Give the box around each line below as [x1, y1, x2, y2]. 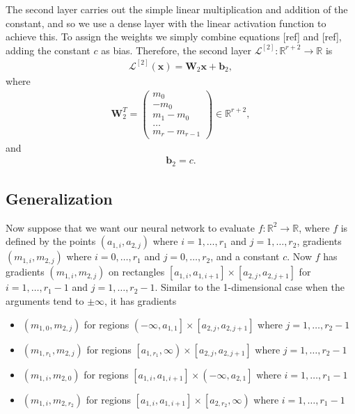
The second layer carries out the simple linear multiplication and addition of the [6, 2, 348, 16]
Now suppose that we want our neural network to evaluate [6, 220, 255, 234]
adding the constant [6, 42, 90, 57]
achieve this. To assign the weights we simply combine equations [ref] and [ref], [6, 29, 342, 44]
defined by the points [6, 234, 96, 248]
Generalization [6, 187, 113, 209]
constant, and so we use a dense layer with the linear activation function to [6, 15, 326, 30]
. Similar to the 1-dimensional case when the [155, 280, 345, 294]
